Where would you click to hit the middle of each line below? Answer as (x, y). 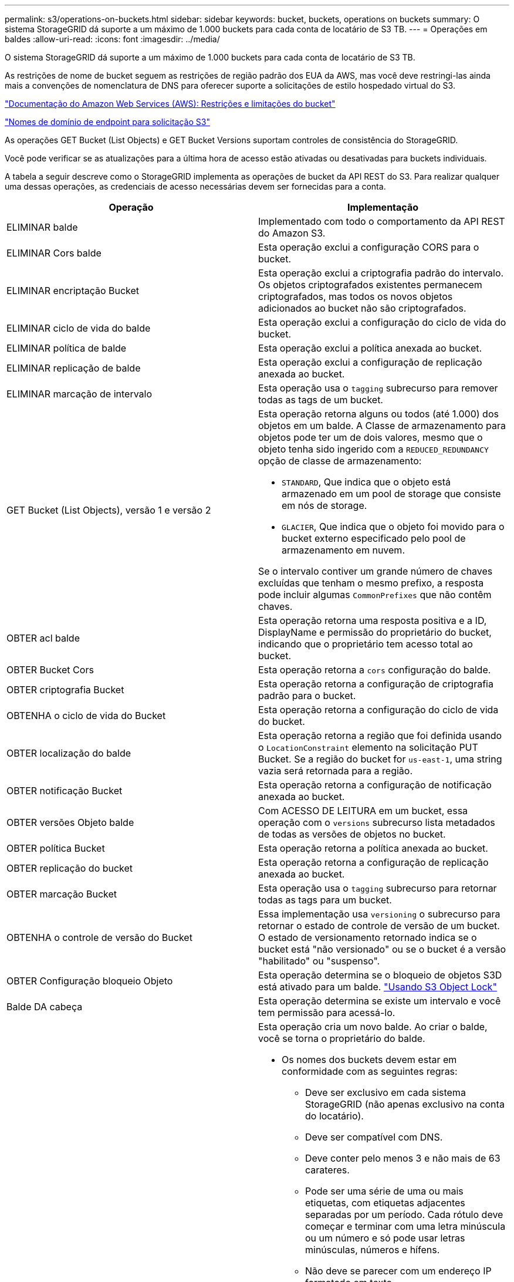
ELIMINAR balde (42, 227)
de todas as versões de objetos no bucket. (352, 834)
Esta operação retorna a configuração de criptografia (376, 684)
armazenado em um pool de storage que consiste (391, 494)
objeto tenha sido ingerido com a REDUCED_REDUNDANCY (373, 449)
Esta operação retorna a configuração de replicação (373, 862)
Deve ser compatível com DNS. (374, 1137)
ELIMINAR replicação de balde (74, 368)
